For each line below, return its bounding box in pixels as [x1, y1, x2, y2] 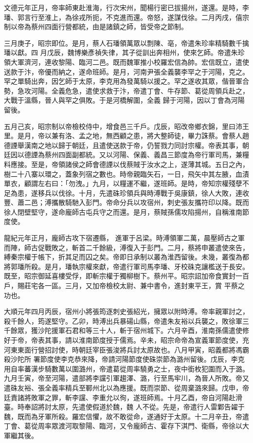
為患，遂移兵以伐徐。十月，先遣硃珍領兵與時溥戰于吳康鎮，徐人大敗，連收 [10, 187, 249, 198]
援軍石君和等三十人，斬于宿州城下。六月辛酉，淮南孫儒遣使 [51, 325, 242, 335]
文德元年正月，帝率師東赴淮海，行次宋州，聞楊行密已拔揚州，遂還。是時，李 [4, 2, 249, 12]
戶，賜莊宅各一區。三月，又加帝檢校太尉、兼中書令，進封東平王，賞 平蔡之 [4, 280, 245, 291]
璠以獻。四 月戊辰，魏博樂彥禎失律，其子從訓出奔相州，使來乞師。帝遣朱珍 [4, 47, 245, 57]
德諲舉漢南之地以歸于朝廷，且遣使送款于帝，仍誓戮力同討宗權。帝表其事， [4, 140, 242, 150]
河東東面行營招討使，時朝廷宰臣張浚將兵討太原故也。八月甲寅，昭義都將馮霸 [4, 344, 249, 354]
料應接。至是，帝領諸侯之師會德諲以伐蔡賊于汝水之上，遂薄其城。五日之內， [4, 159, 249, 169]
